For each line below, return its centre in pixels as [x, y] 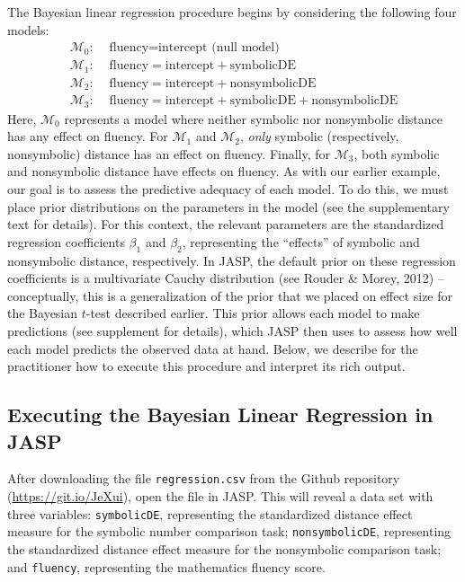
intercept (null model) [219, 48]
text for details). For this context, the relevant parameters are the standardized [226, 224]
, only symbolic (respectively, [319, 136]
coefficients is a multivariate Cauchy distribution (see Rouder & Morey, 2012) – [226, 278]
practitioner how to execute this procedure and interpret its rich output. [206, 366]
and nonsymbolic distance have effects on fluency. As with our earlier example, [224, 171]
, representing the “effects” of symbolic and [301, 241]
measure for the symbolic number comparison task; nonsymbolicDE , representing [229, 531]
